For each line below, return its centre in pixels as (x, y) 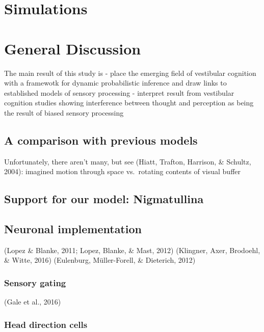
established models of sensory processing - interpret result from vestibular (119, 92)
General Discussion (73, 48)
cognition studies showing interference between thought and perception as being (129, 103)
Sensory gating (35, 282)
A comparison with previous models (101, 140)
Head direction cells (46, 324)
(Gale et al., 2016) (33, 302)
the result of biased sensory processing (64, 112)
